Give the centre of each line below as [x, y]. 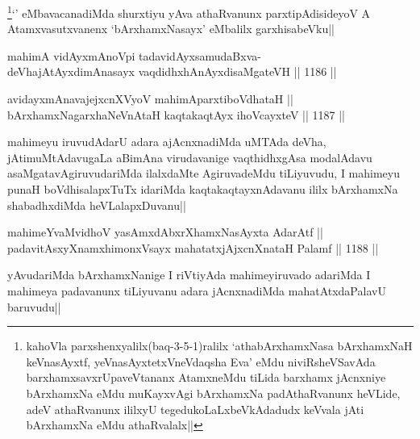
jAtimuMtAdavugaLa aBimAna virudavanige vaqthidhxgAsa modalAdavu [190, 157]
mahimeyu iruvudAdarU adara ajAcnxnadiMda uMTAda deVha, [167, 142]
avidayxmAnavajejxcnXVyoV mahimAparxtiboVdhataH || [150, 99]
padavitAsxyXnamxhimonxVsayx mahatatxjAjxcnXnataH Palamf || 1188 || [193, 247]
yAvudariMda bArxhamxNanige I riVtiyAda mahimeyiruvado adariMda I [189, 275]
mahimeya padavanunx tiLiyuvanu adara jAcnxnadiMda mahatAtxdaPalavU [197, 290]
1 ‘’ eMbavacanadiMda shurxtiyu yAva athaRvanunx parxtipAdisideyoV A [189, 12]
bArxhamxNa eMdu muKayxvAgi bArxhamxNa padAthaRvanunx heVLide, [213, 393]
